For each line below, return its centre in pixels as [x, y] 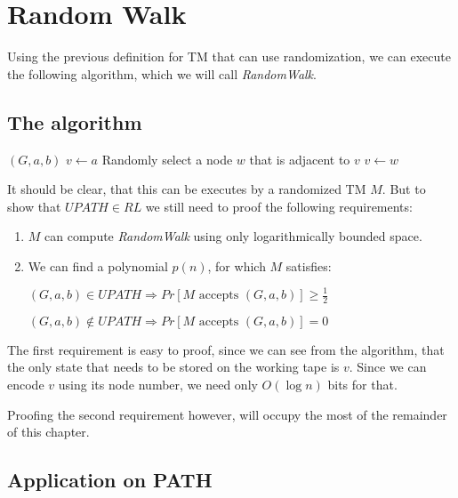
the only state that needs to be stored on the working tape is [173, 367]
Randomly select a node [167, 159]
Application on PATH [110, 480]
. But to [404, 189]
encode [26, 385]
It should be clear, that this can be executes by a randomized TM [187, 189]
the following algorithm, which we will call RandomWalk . [162, 73]
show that [34, 206]
